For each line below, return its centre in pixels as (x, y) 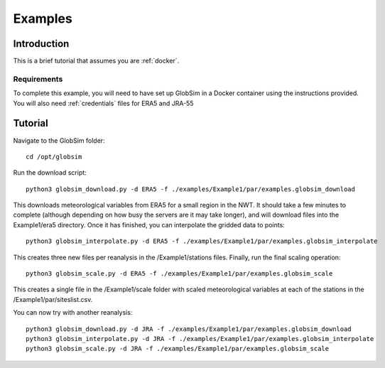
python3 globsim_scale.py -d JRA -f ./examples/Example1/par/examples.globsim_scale (178, 349)
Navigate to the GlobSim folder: (59, 140)
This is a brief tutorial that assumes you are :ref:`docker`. (96, 61)
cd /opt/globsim (54, 157)
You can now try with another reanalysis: (73, 313)
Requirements (38, 79)
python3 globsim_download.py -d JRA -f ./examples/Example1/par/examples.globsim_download (189, 329)
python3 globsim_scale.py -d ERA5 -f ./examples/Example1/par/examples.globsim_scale (179, 274)
